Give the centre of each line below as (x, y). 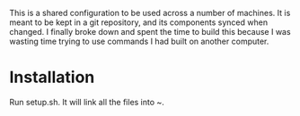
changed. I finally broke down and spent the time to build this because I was (150, 32)
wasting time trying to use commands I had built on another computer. (139, 41)
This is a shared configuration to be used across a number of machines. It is (150, 13)
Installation (52, 77)
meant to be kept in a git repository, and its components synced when (138, 22)
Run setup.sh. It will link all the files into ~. (87, 102)
